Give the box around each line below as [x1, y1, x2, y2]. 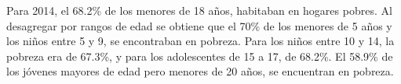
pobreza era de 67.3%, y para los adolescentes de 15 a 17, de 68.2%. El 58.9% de [6, 47, 393, 64]
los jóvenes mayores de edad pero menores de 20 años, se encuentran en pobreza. [6, 63, 394, 79]
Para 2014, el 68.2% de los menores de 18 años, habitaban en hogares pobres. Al [6, 2, 392, 18]
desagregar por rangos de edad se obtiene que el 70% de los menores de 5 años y [6, 17, 392, 33]
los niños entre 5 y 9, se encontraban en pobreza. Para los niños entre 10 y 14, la [6, 33, 395, 49]
